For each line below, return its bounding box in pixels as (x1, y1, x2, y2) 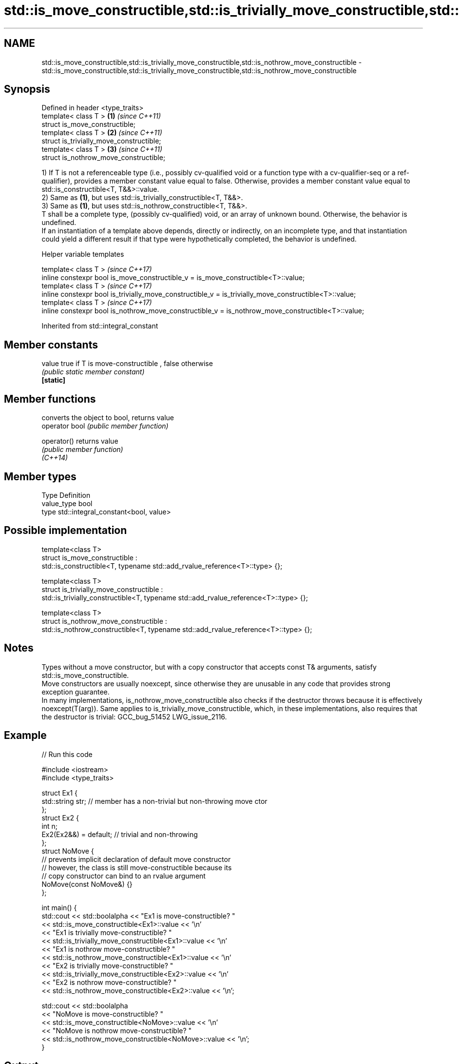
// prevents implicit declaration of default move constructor (41, 855, 231, 863)
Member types (4, 470, 77, 483)
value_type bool (41, 499, 93, 508)
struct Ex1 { (41, 788, 78, 797)
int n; (41, 821, 58, 830)
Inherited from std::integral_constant (41, 322, 158, 330)
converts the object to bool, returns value (41, 413, 174, 422)
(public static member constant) (41, 368, 145, 376)
